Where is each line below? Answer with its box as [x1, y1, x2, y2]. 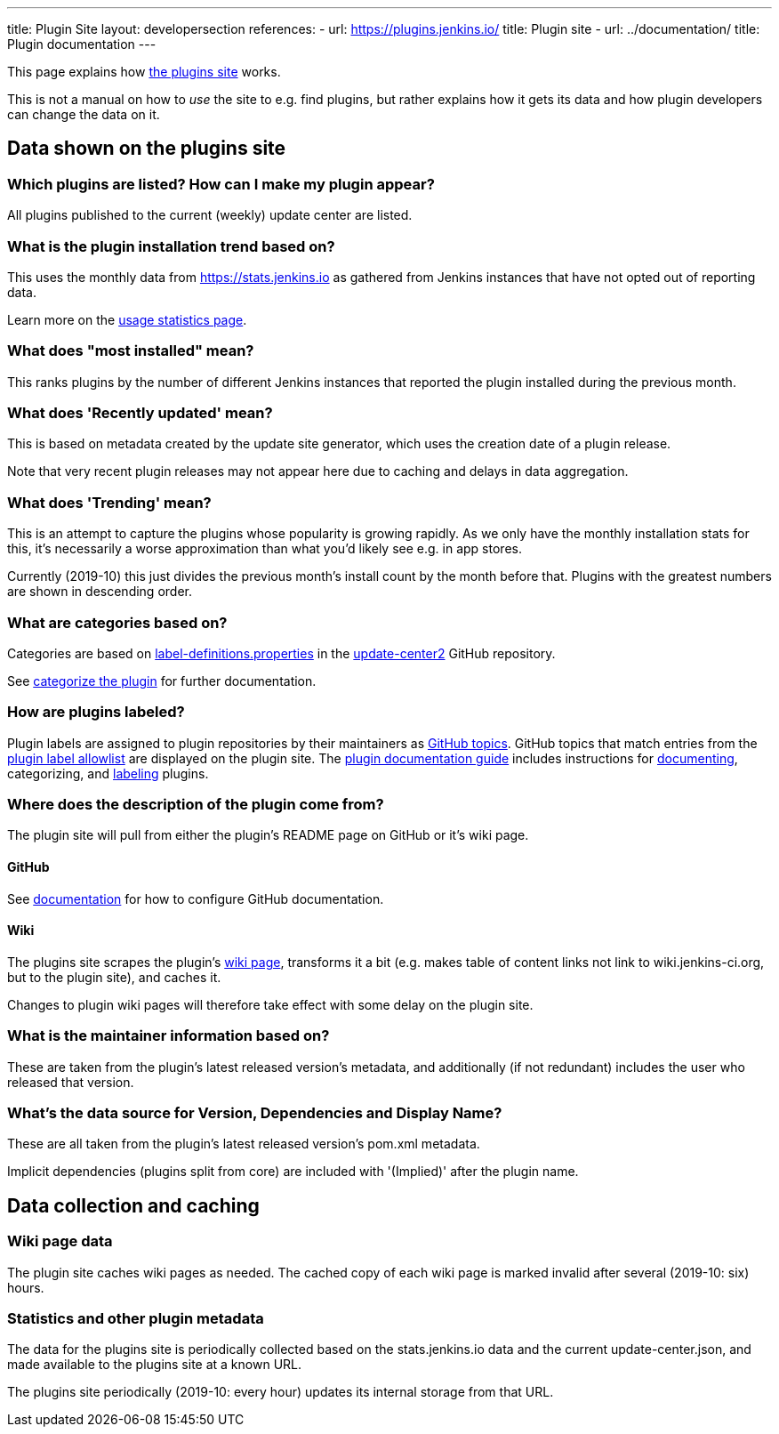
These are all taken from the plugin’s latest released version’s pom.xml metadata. [7, 1136, 480, 1152]
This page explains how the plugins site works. [7, 64, 281, 79]
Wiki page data [7, 1232, 113, 1251]
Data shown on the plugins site [7, 137, 286, 160]
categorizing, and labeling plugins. [7, 765, 209, 781]
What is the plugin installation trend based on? [7, 237, 335, 255]
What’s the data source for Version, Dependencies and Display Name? [7, 1104, 502, 1123]
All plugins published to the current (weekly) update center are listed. [7, 207, 413, 223]
